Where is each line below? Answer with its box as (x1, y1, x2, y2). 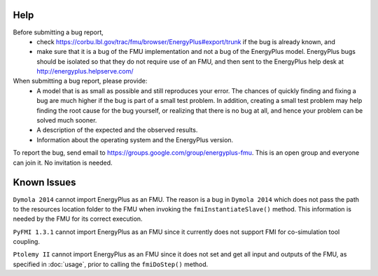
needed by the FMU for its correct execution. (13, 214, 143, 223)
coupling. (13, 237, 40, 246)
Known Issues (13, 177, 76, 188)
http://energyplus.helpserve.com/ (36, 67, 134, 76)
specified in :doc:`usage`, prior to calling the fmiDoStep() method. (13, 260, 209, 268)
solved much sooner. (36, 116, 97, 125)
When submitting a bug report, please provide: (13, 77, 148, 85)
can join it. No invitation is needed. (13, 158, 113, 167)
